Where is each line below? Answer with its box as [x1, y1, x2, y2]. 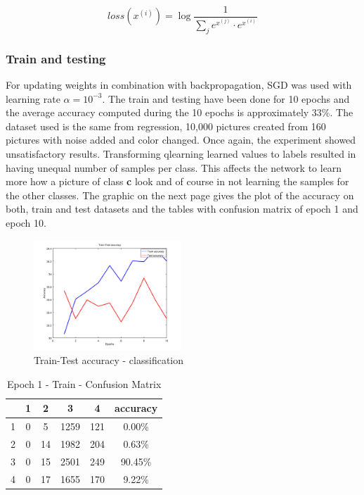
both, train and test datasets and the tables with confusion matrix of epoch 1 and [6, 201, 358, 216]
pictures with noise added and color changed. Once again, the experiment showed [6, 132, 356, 147]
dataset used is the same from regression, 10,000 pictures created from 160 [6, 118, 326, 133]
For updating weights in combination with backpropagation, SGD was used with [6, 77, 352, 92]
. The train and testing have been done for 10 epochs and [102, 91, 350, 106]
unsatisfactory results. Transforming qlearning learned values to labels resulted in [6, 146, 356, 161]
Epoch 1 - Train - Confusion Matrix [6, 376, 162, 391]
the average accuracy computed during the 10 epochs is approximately [6, 105, 309, 120]
